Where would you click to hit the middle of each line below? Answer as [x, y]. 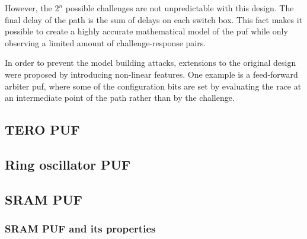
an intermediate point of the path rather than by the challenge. [120, 98]
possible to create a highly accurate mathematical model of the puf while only [146, 31]
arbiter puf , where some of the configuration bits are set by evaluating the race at [153, 86]
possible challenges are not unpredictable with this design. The [180, 8]
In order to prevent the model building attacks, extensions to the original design [151, 63]
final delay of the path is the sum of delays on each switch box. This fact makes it [154, 19]
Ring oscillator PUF [68, 164]
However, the [28, 8]
